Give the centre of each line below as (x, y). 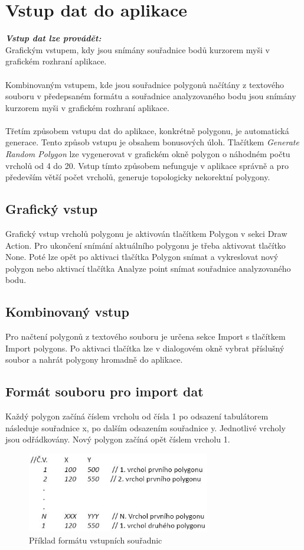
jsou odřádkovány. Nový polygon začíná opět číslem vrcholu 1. (118, 439)
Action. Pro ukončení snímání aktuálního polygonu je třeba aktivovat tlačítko (146, 245)
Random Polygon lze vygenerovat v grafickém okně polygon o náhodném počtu (148, 154)
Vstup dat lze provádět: (53, 38)
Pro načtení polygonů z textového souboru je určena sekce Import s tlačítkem (146, 336)
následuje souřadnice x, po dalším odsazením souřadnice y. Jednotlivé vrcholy (146, 427)
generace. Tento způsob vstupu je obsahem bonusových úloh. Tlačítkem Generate (152, 142)
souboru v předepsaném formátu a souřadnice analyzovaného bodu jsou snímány (151, 96)
